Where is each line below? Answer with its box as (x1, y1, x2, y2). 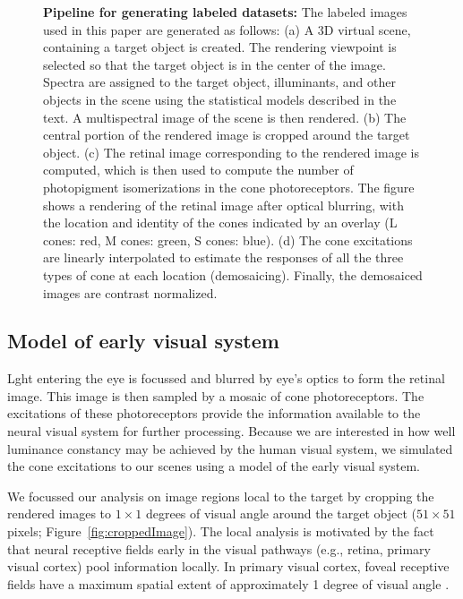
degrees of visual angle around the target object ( (145, 504, 416, 523)
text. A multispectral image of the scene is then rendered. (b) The (43, 107, 407, 126)
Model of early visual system (7, 327, 279, 355)
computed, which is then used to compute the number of (43, 160, 354, 179)
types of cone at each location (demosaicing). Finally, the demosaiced (43, 265, 423, 284)
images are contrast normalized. (43, 283, 218, 302)
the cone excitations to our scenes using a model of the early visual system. (7, 457, 421, 475)
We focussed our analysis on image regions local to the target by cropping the (7, 486, 434, 505)
